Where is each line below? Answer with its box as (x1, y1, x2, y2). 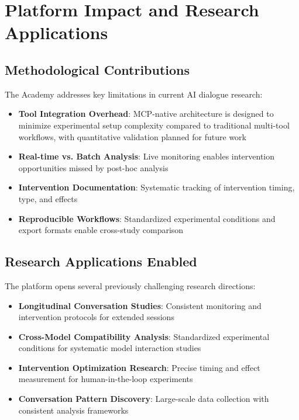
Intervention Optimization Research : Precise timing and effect (18, 361, 260, 373)
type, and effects (18, 192, 78, 204)
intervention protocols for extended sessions (18, 311, 174, 323)
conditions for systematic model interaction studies (18, 342, 201, 354)
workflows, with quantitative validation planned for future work (18, 130, 246, 143)
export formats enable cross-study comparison (18, 224, 184, 236)
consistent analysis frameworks (18, 404, 129, 416)
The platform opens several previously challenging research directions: (5, 279, 256, 291)
